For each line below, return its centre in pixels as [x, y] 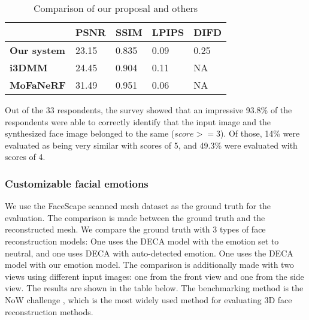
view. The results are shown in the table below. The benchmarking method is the [154, 288]
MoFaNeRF [38, 85]
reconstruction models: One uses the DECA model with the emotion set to [142, 241]
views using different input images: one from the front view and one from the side [154, 276]
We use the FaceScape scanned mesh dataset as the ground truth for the [138, 206]
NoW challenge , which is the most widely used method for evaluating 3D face [149, 299]
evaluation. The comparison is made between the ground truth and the [135, 217]
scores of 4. [25, 157]
